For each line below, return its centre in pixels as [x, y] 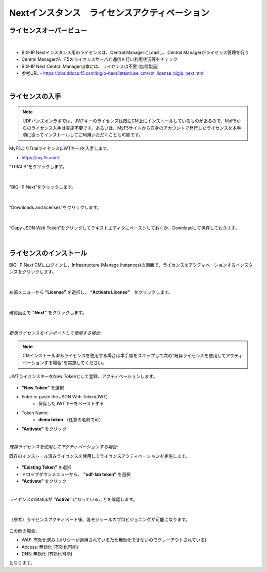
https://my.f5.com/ [40, 157]
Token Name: [35, 413]
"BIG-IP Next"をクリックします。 [43, 187]
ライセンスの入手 [35, 96]
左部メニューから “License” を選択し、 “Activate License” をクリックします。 [91, 292]
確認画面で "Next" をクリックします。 [48, 312]
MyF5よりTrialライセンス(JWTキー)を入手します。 [60, 148]
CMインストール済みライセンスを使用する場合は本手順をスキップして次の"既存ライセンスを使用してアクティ [133, 356]
